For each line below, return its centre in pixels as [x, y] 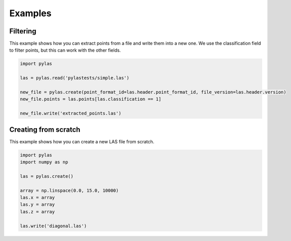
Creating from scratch [45, 129]
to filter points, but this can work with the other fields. [65, 50]
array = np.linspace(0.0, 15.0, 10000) [69, 190]
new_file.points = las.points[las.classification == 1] [91, 99]
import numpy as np [44, 162]
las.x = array [37, 197]
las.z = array [37, 212]
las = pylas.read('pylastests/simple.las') [75, 78]
